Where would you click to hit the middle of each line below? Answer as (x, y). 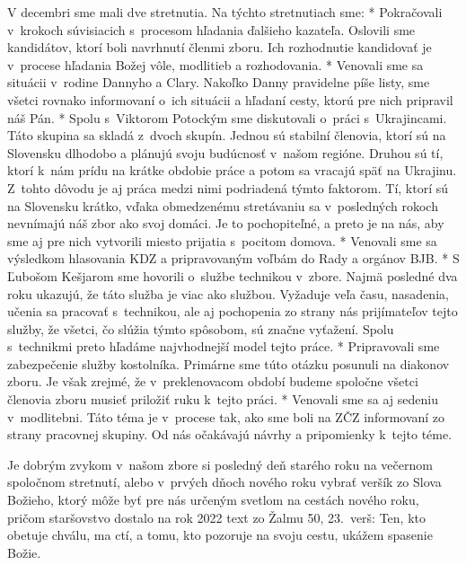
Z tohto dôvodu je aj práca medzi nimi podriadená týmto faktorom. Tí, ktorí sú (228, 187)
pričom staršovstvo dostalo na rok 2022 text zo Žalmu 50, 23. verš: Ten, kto (217, 517)
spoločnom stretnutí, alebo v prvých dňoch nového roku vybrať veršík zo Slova (224, 482)
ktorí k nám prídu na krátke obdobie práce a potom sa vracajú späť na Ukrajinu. (232, 170)
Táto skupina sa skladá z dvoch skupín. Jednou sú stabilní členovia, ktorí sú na (227, 135)
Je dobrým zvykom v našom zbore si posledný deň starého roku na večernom (220, 464)
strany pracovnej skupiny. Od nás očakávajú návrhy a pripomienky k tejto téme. (230, 434)
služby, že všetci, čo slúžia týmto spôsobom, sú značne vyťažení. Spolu (201, 328)
